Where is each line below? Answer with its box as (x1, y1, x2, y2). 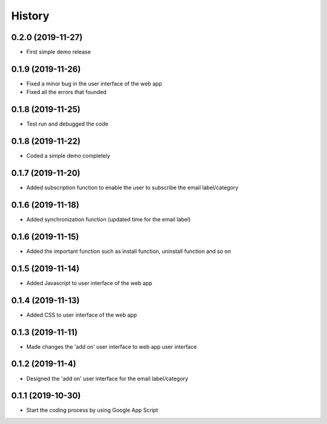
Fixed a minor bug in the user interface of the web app (26, 79, 162, 87)
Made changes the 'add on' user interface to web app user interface (26, 343, 197, 350)
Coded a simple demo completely (26, 152, 110, 160)
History (11, 9, 50, 22)
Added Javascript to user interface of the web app (26, 279, 153, 286)
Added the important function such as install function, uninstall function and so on (26, 247, 231, 255)
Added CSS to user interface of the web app (26, 311, 137, 318)
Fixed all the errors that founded (26, 89, 107, 96)
